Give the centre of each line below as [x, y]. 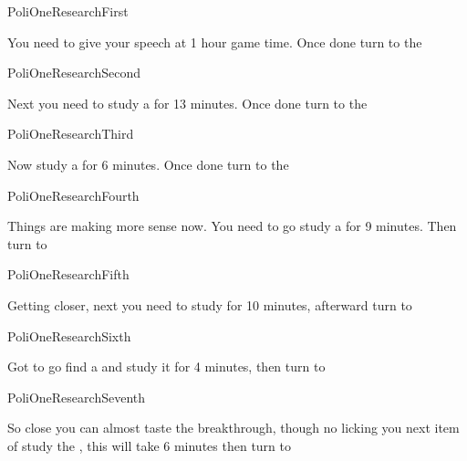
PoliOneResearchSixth [69, 335]
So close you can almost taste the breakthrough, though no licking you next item [233, 428]
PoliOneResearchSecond [74, 73]
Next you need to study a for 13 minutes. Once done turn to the [187, 103]
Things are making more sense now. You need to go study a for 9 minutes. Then [232, 226]
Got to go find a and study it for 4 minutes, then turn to [166, 367]
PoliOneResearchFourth [73, 195]
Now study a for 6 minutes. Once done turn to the [148, 164]
